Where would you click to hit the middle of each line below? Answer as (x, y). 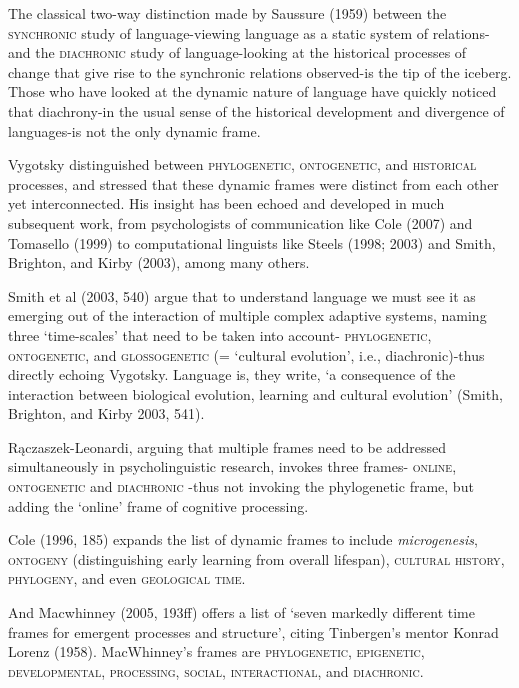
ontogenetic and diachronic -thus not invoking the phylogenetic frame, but (241, 486)
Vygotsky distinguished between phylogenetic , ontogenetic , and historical (242, 164)
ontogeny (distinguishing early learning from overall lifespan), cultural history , (256, 558)
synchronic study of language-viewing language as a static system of (218, 32)
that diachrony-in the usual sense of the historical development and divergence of (256, 110)
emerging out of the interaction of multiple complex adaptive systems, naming (247, 315)
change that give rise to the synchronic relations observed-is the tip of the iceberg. (260, 71)
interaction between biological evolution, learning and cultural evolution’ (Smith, (255, 393)
